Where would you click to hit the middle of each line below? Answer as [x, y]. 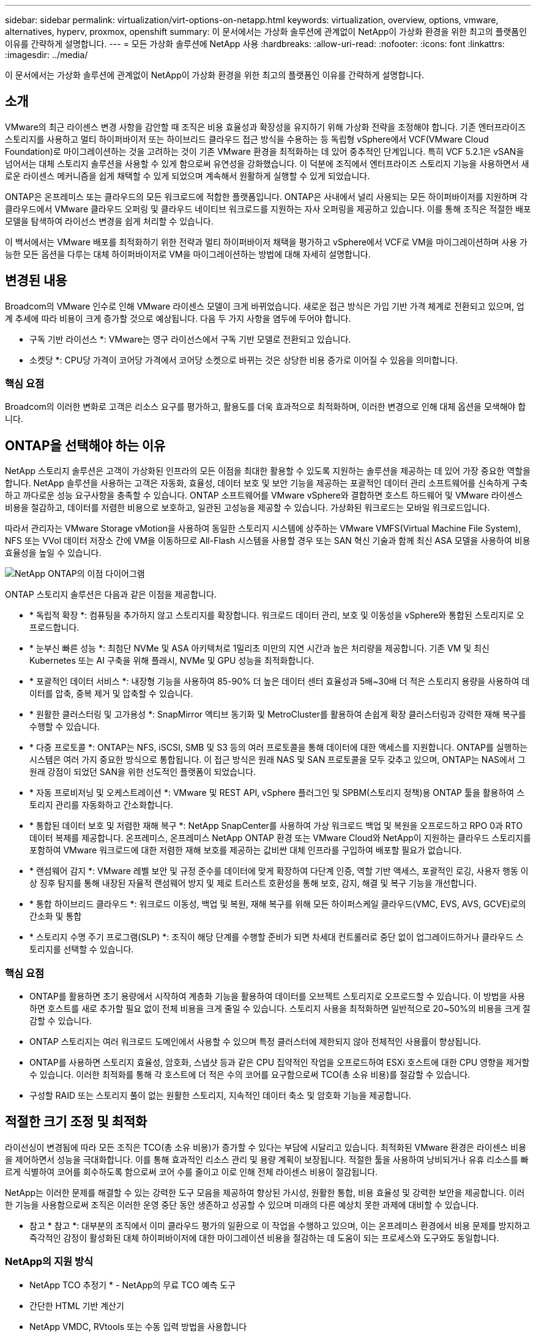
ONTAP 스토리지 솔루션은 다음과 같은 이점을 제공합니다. [111, 595]
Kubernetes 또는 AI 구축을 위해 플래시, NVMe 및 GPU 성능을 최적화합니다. [172, 661]
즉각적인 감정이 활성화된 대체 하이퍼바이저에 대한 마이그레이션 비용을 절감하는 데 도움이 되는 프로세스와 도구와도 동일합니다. [264, 1238]
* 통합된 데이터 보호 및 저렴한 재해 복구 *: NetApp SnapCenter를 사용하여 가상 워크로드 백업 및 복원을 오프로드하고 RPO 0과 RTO [276, 826]
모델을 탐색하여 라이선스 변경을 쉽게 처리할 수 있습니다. [109, 221]
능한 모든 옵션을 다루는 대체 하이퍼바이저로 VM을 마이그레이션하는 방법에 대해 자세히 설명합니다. [188, 254]
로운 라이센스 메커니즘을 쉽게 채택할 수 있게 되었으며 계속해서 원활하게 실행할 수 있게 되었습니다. [188, 176]
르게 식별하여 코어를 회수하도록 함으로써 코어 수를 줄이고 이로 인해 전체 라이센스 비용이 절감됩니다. [192, 1171]
